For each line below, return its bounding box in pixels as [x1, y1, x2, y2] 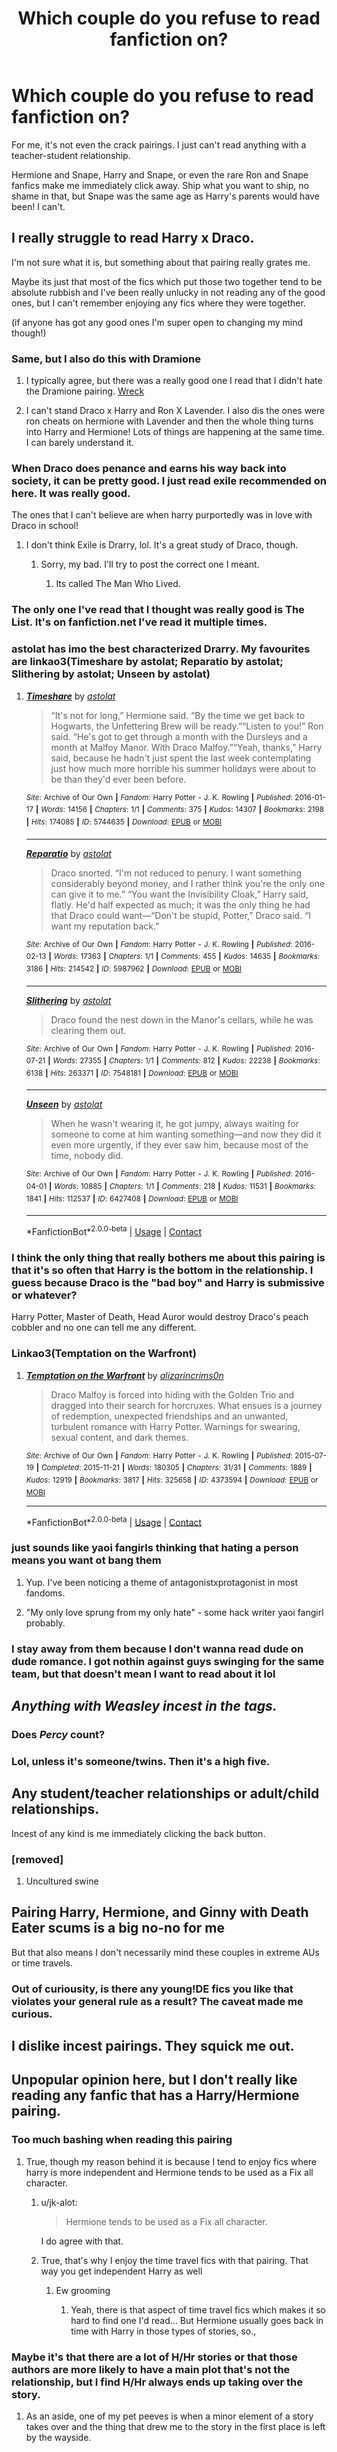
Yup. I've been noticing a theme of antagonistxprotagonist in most [25, 1576, 299, 1588]
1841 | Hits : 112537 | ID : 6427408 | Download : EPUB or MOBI [25, 1193, 239, 1204]
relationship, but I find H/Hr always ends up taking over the [11, 2375, 304, 2389]
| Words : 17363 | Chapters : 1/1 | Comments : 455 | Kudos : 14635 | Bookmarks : [48, 952, 321, 962]
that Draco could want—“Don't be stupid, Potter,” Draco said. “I [50, 909, 312, 921]
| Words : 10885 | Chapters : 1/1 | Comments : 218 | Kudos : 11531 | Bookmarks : [49, 1182, 316, 1192]
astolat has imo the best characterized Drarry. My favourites [11, 642, 311, 656]
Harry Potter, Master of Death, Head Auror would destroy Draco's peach [11, 1311, 309, 1323]
